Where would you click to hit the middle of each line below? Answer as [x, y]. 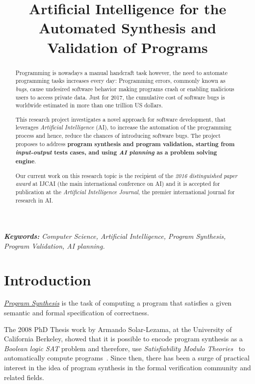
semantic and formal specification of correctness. [76, 313]
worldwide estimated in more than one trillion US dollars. [89, 105]
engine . [26, 161]
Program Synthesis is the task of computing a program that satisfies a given [118, 303]
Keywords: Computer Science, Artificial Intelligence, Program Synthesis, [115, 236]
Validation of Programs [127, 47]
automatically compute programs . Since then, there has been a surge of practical [127, 358]
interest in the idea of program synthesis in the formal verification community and [127, 368]
